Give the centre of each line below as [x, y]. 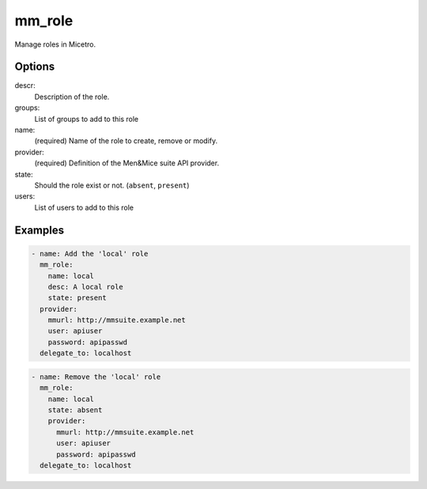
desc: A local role [86, 286]
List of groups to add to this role [86, 119]
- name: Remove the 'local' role [96, 377]
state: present [77, 298]
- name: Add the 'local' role [90, 254]
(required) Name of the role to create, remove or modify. [126, 141]
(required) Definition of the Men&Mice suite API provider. [127, 163]
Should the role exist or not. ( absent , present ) [112, 185]
